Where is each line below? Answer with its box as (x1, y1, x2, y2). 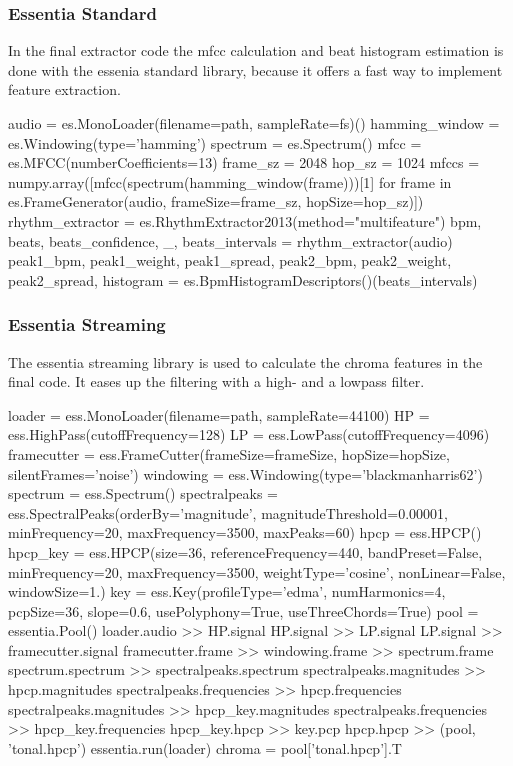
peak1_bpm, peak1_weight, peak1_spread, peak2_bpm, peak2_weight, (8, 250, 452, 271)
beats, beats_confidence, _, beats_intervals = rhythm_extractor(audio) (8, 230, 453, 251)
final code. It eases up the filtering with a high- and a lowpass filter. (8, 371, 425, 392)
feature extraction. (8, 79, 121, 100)
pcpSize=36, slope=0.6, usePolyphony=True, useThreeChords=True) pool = (8, 600, 479, 621)
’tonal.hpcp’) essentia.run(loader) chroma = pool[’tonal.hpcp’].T (8, 737, 402, 758)
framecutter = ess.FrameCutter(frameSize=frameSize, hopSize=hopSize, (8, 443, 450, 464)
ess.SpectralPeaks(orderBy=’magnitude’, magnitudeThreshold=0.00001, (8, 502, 448, 523)
